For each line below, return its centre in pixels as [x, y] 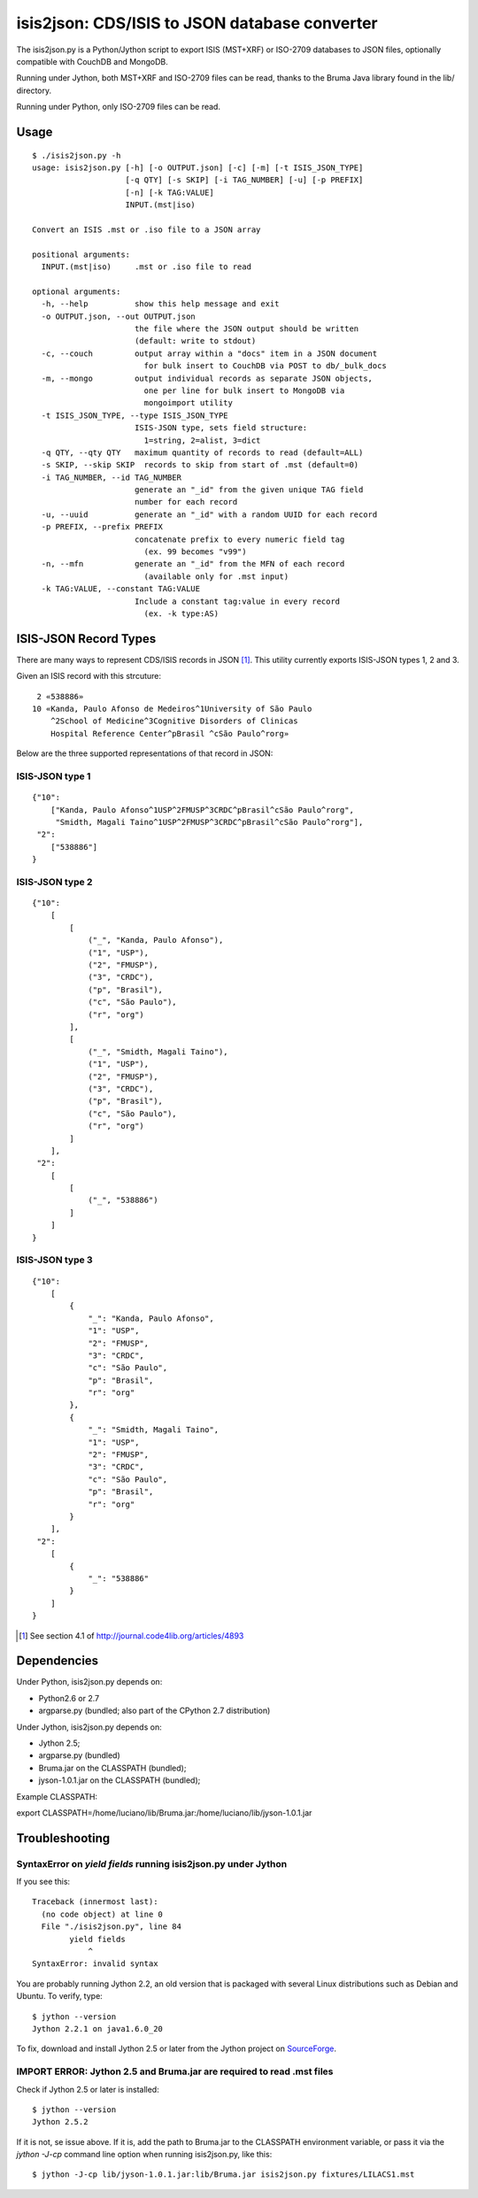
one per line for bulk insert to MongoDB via [244, 390]
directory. [34, 90]
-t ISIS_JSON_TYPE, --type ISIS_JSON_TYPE [135, 415]
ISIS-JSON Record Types [86, 639]
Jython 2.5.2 [60, 2122]
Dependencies [58, 1661]
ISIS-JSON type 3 [54, 1260]
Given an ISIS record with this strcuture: [89, 676]
